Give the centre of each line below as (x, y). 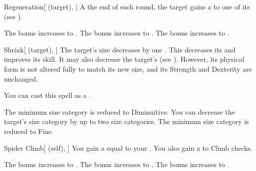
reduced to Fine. (29, 131)
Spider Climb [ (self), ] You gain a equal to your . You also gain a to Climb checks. (128, 148)
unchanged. (21, 78)
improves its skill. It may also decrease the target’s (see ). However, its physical (124, 59)
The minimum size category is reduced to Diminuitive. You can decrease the (120, 111)
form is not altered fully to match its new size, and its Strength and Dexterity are (128, 68)
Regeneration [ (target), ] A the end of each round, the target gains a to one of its (127, 6)
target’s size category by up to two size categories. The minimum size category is (127, 121)
